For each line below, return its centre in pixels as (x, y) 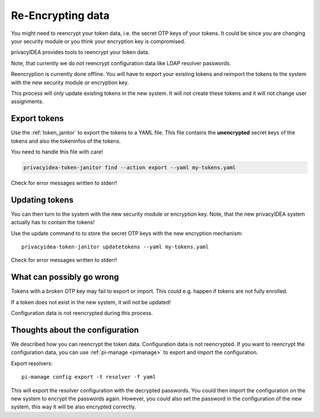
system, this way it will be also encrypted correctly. (73, 407)
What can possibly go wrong (65, 277)
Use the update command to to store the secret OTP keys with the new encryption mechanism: (127, 233)
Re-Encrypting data (60, 15)
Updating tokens (42, 200)
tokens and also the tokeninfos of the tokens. (66, 141)
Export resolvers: (32, 363)
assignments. (27, 101)
